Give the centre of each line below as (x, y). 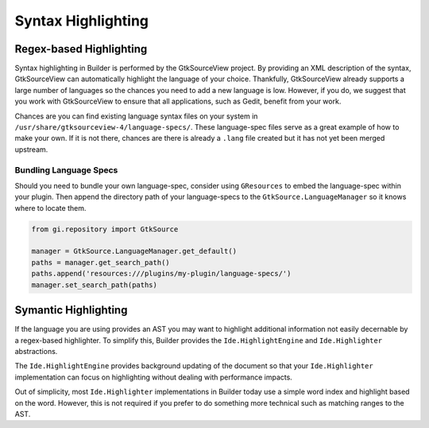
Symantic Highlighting (71, 310)
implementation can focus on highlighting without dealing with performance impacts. (154, 377)
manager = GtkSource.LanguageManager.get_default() (134, 251)
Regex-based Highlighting (81, 49)
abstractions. (36, 351)
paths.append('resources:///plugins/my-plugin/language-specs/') (161, 274)
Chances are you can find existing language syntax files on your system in (136, 116)
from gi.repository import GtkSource (105, 229)
